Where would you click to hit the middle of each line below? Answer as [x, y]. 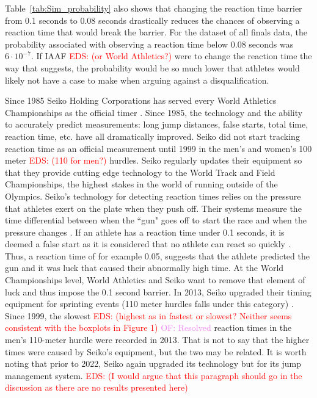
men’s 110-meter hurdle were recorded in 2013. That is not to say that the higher [157, 340]
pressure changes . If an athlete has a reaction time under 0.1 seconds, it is [145, 232]
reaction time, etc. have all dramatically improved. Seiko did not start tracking [152, 136]
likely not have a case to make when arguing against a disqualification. [137, 80]
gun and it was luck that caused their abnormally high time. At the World [144, 268]
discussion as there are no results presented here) [97, 387]
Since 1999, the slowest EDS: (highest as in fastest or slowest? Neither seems [148, 315]
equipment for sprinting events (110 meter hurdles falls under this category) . [149, 304]
